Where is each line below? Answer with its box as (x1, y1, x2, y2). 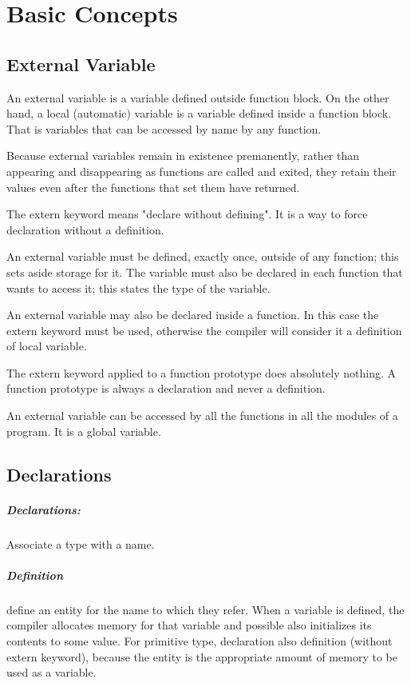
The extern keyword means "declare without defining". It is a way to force (6, 206, 368, 222)
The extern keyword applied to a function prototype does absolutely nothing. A (6, 364, 396, 381)
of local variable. (6, 338, 87, 354)
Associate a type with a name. (6, 535, 155, 552)
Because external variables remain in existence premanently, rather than (6, 147, 360, 164)
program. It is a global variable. (6, 422, 161, 439)
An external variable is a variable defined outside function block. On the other (6, 89, 389, 106)
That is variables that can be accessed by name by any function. (6, 120, 322, 137)
